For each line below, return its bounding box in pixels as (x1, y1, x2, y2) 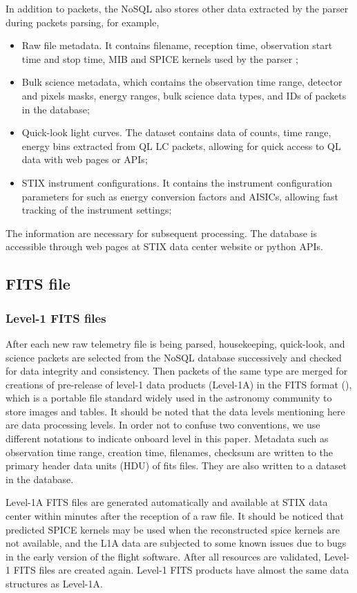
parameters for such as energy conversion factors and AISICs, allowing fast (21, 189, 338, 203)
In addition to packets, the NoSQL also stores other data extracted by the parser (6, 1, 349, 15)
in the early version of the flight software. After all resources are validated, (6, 549, 321, 563)
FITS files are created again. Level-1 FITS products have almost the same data (13, 563, 349, 577)
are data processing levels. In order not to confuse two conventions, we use (6, 417, 320, 432)
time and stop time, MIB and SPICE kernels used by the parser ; (21, 51, 298, 66)
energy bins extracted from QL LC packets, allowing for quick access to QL (21, 138, 341, 153)
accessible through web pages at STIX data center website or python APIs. (6, 239, 323, 254)
